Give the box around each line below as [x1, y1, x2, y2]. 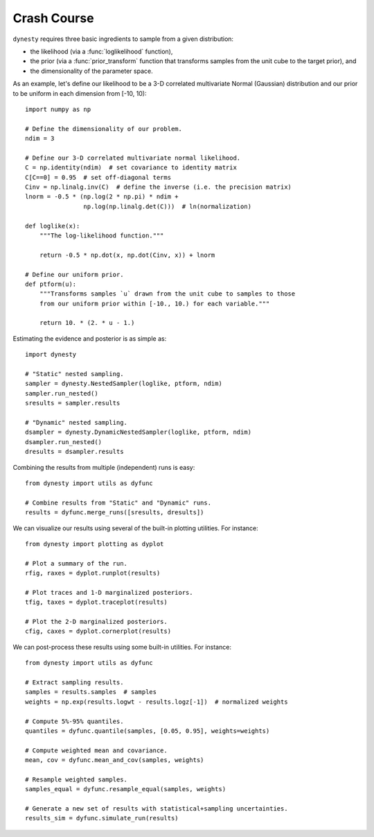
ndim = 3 [25, 135, 55, 142]
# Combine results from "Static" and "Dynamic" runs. [25, 498, 211, 507]
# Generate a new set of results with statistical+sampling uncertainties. [25, 805, 288, 813]
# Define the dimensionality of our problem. [25, 125, 183, 133]
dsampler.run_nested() [25, 438, 103, 446]
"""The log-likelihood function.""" [39, 231, 164, 239]
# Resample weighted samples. [25, 775, 128, 784]
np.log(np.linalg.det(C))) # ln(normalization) [83, 202, 252, 210]
